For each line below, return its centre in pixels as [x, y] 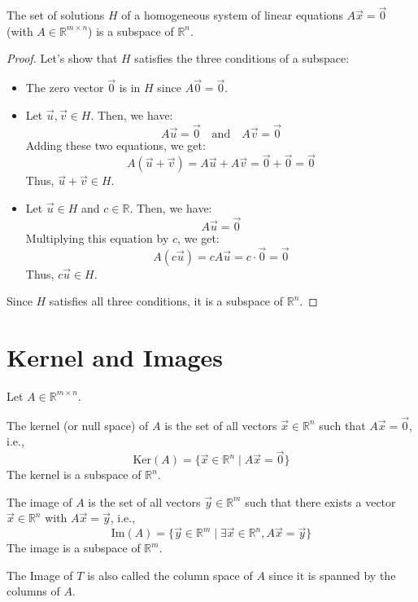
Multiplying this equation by [97, 237]
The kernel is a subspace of [74, 475]
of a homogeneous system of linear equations [232, 15]
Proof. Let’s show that [62, 58]
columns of [33, 591]
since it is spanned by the [332, 575]
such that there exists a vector [320, 501]
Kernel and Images [115, 357]
